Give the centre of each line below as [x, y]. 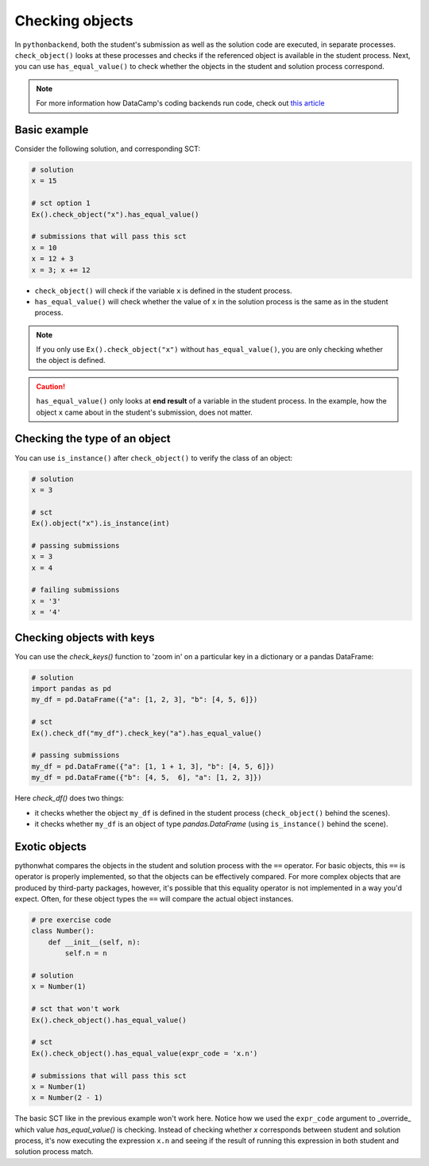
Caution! [51, 386]
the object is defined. [71, 361]
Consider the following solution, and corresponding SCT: [108, 149]
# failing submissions [75, 590]
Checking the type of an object [93, 439]
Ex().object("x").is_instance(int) [100, 523]
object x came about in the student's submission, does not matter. [145, 412]
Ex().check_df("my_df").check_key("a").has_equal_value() [147, 733]
